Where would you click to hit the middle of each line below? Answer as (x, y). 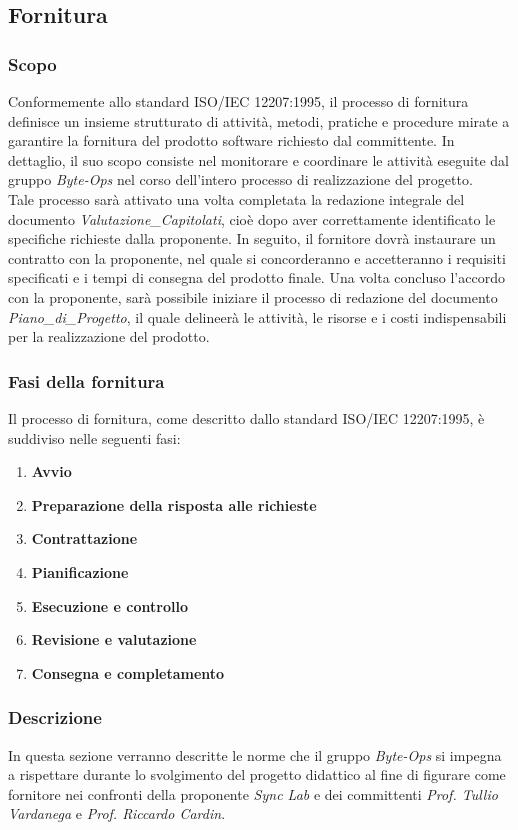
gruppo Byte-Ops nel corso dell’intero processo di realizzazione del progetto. (240, 179)
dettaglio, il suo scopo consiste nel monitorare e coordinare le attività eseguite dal (259, 159)
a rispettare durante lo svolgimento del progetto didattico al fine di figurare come (257, 774)
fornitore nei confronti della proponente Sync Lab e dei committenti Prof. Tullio (253, 793)
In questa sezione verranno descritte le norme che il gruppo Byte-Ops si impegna (255, 754)
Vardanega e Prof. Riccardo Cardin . (117, 813)
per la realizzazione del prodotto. (109, 336)
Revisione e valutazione (114, 639)
